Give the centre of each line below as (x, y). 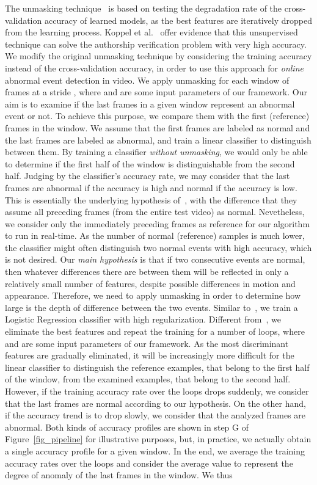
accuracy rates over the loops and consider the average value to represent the (149, 463)
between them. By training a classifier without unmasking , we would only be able (156, 152)
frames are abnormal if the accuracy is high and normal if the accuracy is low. (151, 187)
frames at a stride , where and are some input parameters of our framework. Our (156, 92)
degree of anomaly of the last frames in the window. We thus (119, 475)
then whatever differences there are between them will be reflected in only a (147, 272)
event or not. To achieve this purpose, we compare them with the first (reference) (157, 116)
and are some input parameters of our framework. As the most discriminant (147, 343)
